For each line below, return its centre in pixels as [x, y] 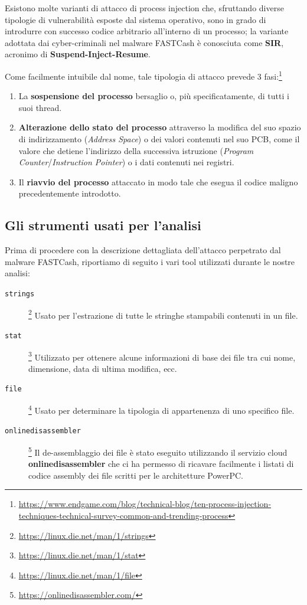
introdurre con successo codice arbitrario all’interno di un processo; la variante [147, 31]
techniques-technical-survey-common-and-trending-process [123, 515]
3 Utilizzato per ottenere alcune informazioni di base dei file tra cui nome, [162, 356]
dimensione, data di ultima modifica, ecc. [103, 368]
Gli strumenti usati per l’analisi [103, 225]
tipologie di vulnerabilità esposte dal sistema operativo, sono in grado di [135, 19]
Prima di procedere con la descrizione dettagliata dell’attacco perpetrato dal [143, 250]
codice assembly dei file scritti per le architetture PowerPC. [136, 475]
